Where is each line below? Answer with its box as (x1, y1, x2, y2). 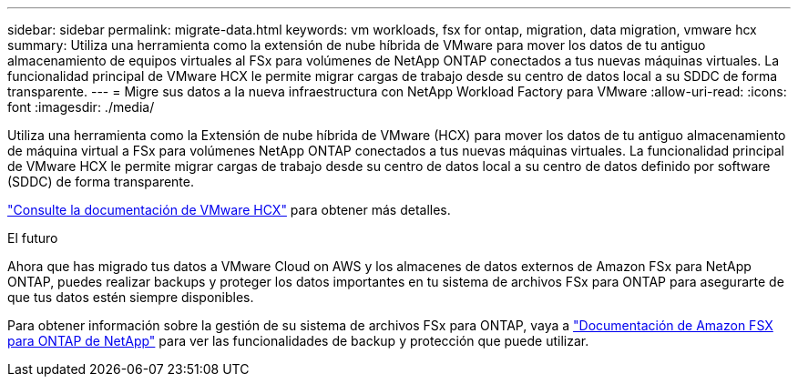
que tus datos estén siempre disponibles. (7, 289, 254, 305)
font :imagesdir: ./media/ (7, 99, 155, 115)
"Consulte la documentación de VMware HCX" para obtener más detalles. (7, 202, 451, 217)
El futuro (7, 230, 58, 246)
